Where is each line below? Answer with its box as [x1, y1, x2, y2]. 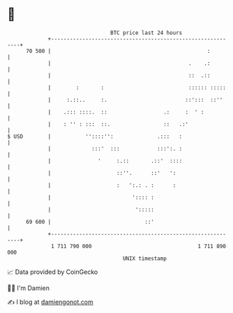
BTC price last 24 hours [110, 29, 183, 36]
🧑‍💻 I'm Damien [7, 284, 50, 292]
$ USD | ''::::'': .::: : [7, 132, 183, 140]
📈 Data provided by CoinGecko [7, 268, 98, 276]
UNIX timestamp [122, 254, 167, 262]
